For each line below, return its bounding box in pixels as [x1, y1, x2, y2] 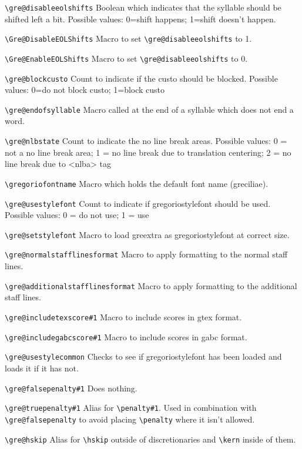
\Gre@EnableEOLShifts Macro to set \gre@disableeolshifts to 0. [5, 52, 248, 64]
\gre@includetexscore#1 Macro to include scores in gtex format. [5, 310, 242, 323]
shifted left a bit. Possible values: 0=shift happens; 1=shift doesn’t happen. [5, 12, 276, 25]
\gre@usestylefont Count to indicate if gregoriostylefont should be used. [5, 197, 271, 209]
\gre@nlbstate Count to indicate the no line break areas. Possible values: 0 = [5, 135, 287, 147]
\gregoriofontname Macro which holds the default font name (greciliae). [5, 177, 269, 189]
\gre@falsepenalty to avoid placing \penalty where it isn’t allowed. [5, 413, 255, 425]
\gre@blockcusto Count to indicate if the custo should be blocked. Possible [5, 72, 278, 84]
